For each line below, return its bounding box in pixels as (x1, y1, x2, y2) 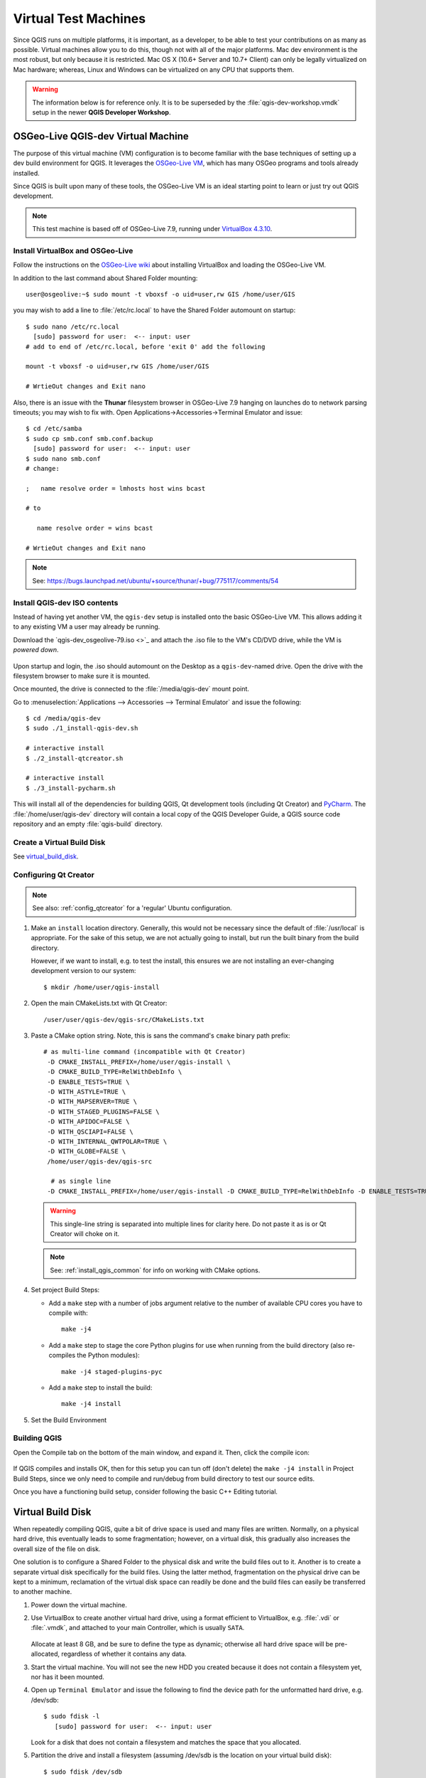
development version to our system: (31, 967, 136, 975)
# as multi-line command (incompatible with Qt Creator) (43, 1048, 246, 1056)
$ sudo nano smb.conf (26, 454, 101, 462)
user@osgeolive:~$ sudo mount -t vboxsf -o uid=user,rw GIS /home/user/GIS (26, 290, 295, 299)
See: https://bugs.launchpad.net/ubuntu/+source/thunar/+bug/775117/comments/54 (32, 576, 279, 585)
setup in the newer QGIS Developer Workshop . (32, 107, 171, 117)
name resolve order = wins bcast (36, 524, 153, 533)
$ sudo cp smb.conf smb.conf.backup (26, 435, 153, 442)
